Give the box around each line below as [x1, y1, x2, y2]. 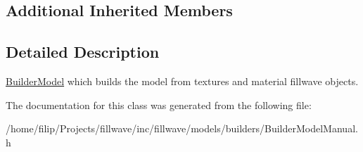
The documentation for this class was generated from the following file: [6, 97, 312, 112]
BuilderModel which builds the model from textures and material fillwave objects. [6, 73, 359, 88]
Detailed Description [6, 41, 160, 63]
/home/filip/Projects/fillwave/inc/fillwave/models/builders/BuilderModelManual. [6, 121, 358, 136]
